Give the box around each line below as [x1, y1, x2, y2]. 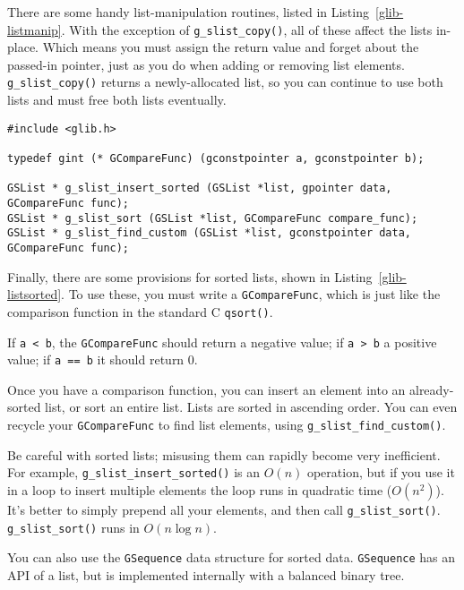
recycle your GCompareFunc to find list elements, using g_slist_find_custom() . [7, 415, 446, 433]
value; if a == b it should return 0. [7, 350, 198, 369]
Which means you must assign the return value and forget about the [42, 38, 419, 56]
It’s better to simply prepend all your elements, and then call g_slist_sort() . [7, 500, 441, 518]
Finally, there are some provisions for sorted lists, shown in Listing [7, 267, 373, 286]
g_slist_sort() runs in [7, 517, 140, 536]
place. [7, 38, 39, 56]
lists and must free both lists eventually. [7, 90, 227, 109]
